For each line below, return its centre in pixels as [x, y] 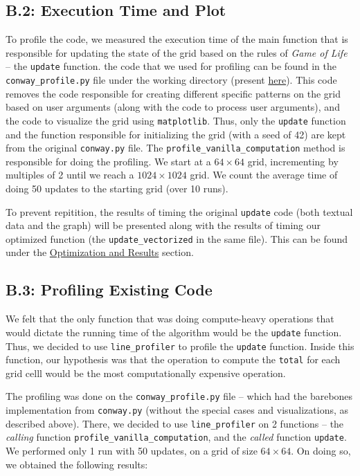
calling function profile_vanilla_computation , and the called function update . [176, 437]
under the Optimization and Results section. [100, 252]
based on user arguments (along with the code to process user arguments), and [173, 107]
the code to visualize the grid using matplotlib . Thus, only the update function [176, 120]
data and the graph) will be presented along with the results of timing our [163, 225]
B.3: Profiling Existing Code [109, 290]
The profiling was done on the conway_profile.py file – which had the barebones [179, 396]
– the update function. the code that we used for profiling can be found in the [171, 66]
